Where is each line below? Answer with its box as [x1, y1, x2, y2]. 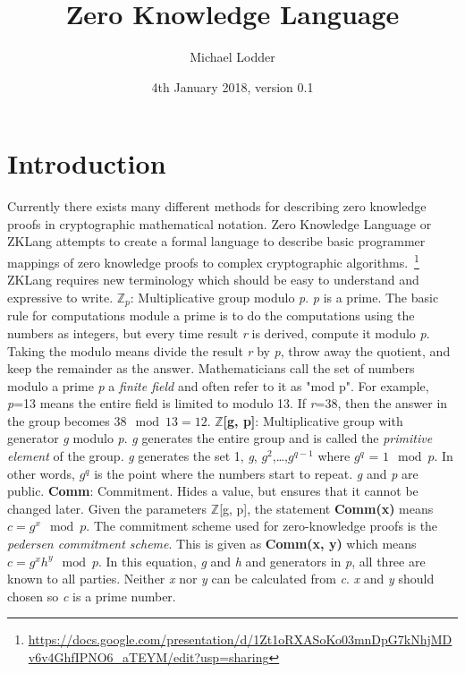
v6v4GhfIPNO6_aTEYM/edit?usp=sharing [28, 648, 269, 667]
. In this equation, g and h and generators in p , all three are [98, 551, 426, 570]
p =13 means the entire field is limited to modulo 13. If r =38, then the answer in [7, 394, 448, 413]
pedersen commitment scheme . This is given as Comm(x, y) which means [7, 534, 417, 553]
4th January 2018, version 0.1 [151, 77, 314, 96]
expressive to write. [7, 287, 114, 306]
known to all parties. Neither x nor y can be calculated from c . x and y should [7, 569, 435, 588]
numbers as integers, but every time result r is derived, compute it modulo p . [7, 323, 430, 342]
